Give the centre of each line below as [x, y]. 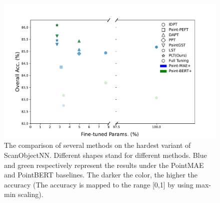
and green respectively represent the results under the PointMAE [104, 165]
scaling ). [30, 194]
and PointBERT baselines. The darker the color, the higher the [101, 175]
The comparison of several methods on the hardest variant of [97, 145]
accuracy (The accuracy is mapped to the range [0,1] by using [99, 184]
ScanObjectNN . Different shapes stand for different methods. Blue [105, 155]
